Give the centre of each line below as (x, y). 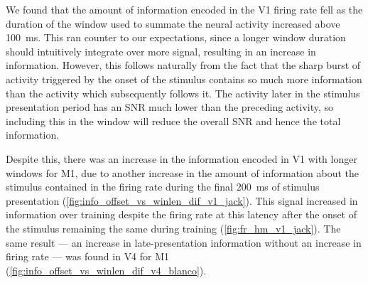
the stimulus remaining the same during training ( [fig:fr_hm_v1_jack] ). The (173, 228)
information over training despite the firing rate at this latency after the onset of (181, 214)
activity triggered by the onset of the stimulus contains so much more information (184, 79)
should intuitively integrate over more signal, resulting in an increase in (161, 51)
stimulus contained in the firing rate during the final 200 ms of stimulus (163, 187)
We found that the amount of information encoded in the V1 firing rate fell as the (184, 9)
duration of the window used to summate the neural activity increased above (173, 23)
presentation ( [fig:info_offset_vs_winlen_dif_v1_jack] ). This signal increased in (182, 200)
